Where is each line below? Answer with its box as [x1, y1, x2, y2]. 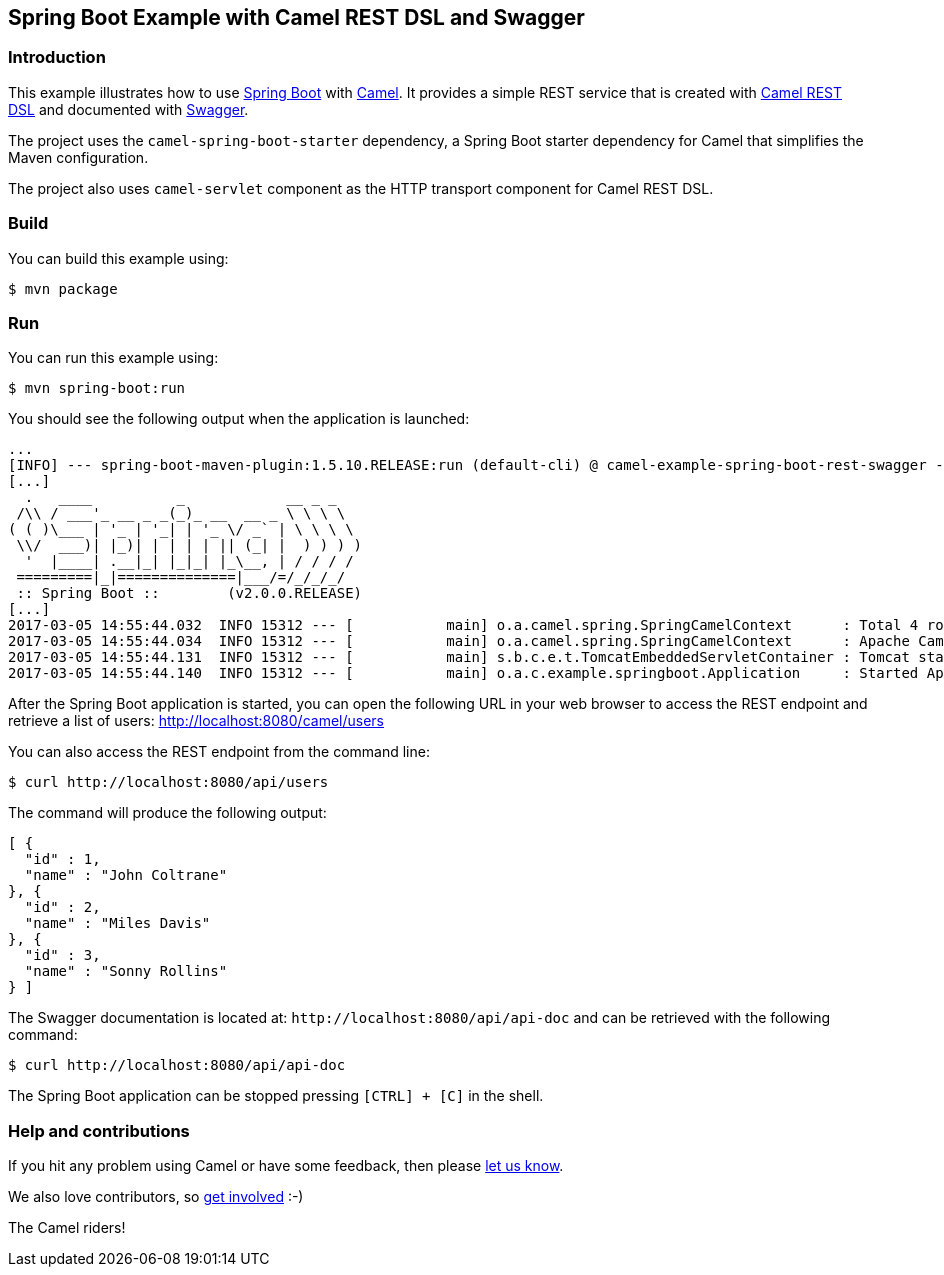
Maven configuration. [8, 148, 149, 166]
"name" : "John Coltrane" [24, 867, 228, 884]
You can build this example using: [8, 249, 229, 267]
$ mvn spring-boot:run [8, 380, 186, 397]
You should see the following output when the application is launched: [8, 410, 470, 428]
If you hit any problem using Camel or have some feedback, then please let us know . [8, 1157, 564, 1175]
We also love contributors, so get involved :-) [8, 1188, 304, 1206]
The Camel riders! [8, 1219, 126, 1237]
